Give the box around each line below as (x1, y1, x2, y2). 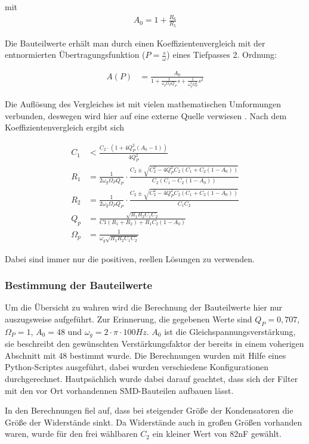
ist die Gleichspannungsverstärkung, (164, 325, 296, 337)
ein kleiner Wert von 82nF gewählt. (152, 427, 282, 440)
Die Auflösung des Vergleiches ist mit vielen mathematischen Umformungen (5, 98, 282, 110)
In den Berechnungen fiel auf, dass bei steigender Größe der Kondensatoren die (5, 404, 293, 417)
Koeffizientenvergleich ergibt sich (5, 121, 125, 133)
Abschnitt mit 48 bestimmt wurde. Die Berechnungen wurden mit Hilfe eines (5, 349, 286, 361)
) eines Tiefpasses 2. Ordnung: (166, 48, 277, 61)
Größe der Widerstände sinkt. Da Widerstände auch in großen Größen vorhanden (5, 415, 302, 428)
